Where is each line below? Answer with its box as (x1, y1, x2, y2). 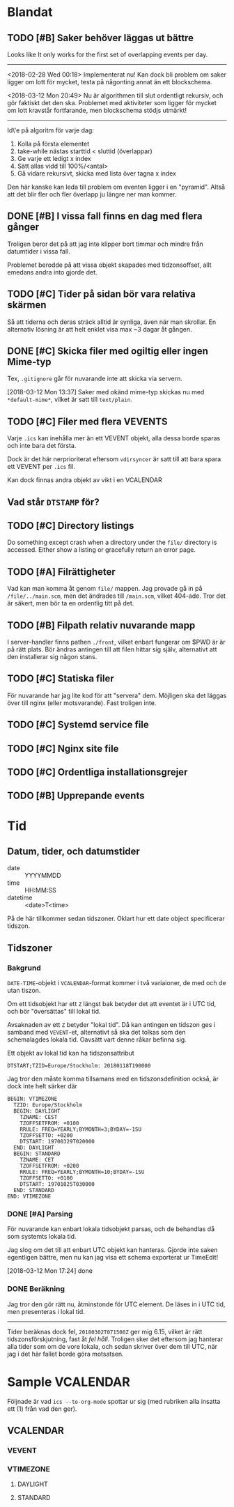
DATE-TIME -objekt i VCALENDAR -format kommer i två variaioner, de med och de (7, 979, 226, 987)
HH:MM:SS (24, 886, 57, 895)
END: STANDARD (13, 1187, 54, 1194)
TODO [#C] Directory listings (7, 520, 134, 532)
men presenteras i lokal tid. (7, 1307, 85, 1315)
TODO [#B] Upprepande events (7, 790, 145, 802)
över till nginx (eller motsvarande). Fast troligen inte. (7, 698, 157, 707)
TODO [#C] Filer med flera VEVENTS (7, 415, 168, 427)
